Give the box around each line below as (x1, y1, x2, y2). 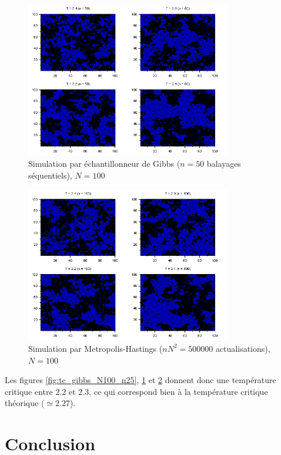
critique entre (5, 385, 53, 397)
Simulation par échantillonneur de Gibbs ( (28, 157, 180, 170)
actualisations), (215, 342, 270, 354)
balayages (206, 157, 241, 170)
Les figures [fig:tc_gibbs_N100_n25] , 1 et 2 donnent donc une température (5, 374, 276, 386)
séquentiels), (28, 169, 72, 181)
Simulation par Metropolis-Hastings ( (28, 342, 163, 354)
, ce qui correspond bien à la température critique (89, 385, 268, 397)
